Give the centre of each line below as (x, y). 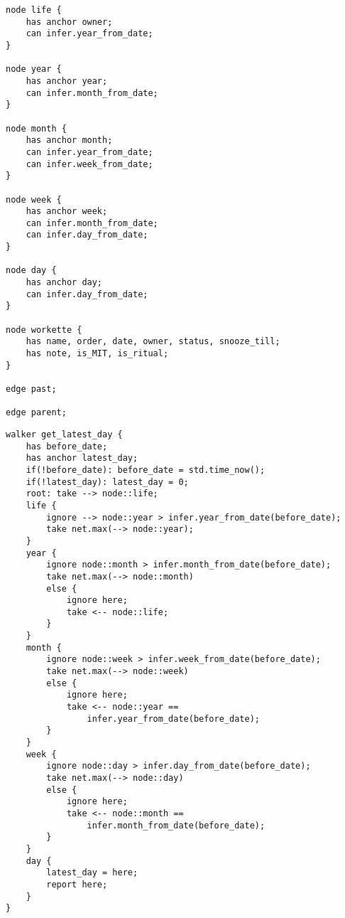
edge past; (31, 389)
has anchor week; (67, 212)
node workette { (44, 330)
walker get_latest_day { (64, 434)
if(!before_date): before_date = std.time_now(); (146, 470)
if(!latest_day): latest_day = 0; (107, 482)
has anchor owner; (69, 22)
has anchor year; (67, 81)
